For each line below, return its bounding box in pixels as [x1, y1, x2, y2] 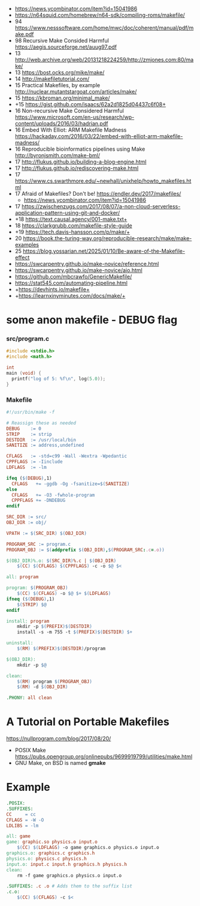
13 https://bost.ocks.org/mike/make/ [14, 69, 105, 76]
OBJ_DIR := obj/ [6, 519, 47, 526]
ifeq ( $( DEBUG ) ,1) [6, 475, 52, 481]
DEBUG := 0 [6, 426, 42, 432]
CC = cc [6, 811, 36, 817]
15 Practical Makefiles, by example [14, 82, 101, 89]
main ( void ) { [6, 370, 42, 376]
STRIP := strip [6, 431, 52, 437]
